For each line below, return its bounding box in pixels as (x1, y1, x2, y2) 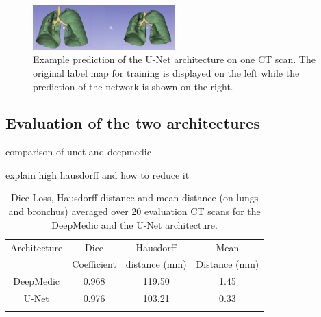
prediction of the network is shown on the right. (33, 79, 233, 93)
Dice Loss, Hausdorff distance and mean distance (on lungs (10, 190, 259, 205)
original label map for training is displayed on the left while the (33, 65, 300, 79)
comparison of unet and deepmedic (5, 144, 151, 159)
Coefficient (72, 257, 116, 271)
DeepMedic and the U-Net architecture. (51, 217, 218, 231)
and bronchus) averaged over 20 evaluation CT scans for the (8, 204, 261, 218)
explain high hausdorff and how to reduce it (5, 167, 190, 181)
